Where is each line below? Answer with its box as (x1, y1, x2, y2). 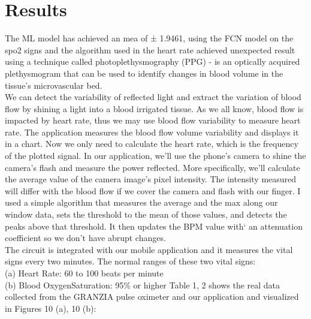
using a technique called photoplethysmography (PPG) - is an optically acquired (5, 55, 300, 68)
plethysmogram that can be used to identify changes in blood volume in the (5, 67, 283, 79)
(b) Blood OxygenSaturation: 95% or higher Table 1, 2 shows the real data (5, 278, 280, 291)
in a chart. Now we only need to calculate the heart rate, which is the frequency (5, 137, 298, 150)
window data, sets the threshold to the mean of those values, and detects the (5, 208, 287, 221)
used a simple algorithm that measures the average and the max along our (5, 196, 278, 209)
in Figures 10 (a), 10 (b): (5, 302, 96, 314)
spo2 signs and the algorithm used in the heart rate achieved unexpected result (5, 43, 295, 56)
